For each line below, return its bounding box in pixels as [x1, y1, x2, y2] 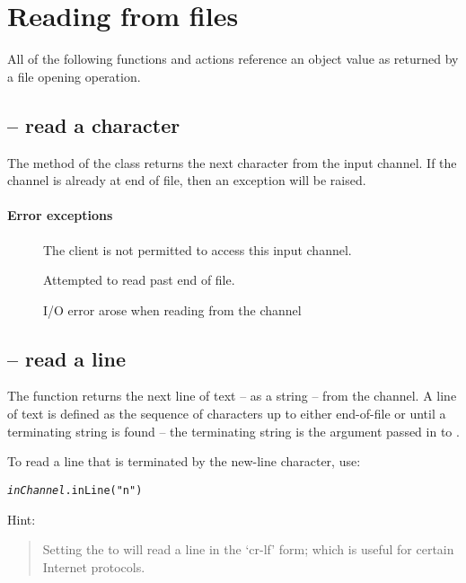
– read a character [7, 110, 180, 138]
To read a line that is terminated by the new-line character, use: [7, 452, 361, 471]
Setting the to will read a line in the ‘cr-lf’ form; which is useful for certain [42, 540, 454, 559]
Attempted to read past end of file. [43, 270, 235, 289]
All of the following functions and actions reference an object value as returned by [7, 49, 459, 68]
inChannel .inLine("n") [7, 483, 143, 497]
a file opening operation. [7, 66, 141, 85]
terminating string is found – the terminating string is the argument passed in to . [7, 421, 460, 440]
